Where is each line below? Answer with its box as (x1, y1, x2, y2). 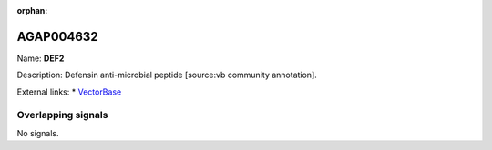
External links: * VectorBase (16, 86, 122, 97)
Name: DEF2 (16, 53, 65, 64)
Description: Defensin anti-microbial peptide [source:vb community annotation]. (16, 69, 318, 81)
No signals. (16, 127, 59, 138)
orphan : (16, 5, 48, 15)
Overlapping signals (16, 109, 108, 122)
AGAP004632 (16, 28, 99, 45)
